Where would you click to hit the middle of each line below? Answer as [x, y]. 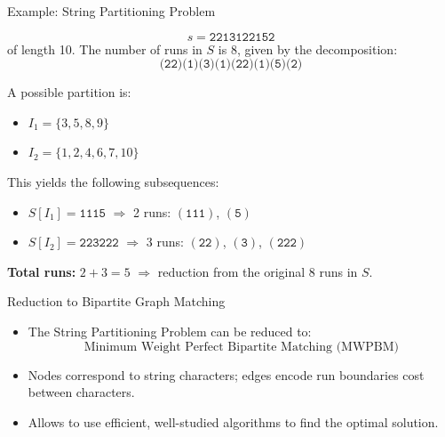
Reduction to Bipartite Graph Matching [116, 301]
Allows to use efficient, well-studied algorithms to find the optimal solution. [233, 421]
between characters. [81, 392]
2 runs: [152, 211]
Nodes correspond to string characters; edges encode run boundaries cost [226, 374]
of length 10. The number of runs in [105, 49]
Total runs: [42, 271]
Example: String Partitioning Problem [111, 11]
